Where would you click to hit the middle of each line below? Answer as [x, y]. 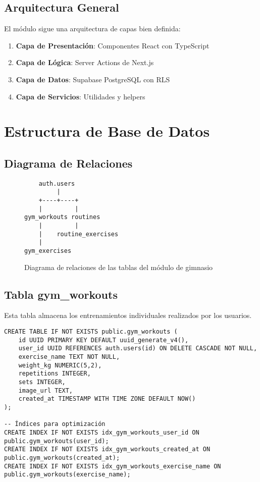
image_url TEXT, [46, 390]
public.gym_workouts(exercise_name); [67, 475]
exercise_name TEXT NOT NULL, [69, 357]
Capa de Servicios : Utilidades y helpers [81, 96]
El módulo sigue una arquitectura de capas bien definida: [92, 29]
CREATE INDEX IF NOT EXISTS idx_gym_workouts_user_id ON [102, 432]
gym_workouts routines [62, 217]
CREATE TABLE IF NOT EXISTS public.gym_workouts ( [91, 332]
